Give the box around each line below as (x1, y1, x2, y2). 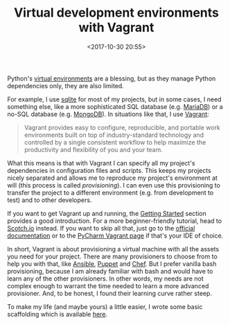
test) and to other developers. (7, 196, 92, 204)
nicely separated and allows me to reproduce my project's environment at (7, 174, 218, 182)
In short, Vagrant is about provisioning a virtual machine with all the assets (7, 244, 220, 253)
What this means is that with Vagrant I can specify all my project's (7, 158, 195, 167)
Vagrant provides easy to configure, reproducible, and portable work (24, 123, 220, 131)
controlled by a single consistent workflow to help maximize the (24, 137, 206, 147)
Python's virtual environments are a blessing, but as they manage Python (7, 74, 216, 83)
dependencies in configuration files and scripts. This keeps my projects (7, 166, 211, 174)
